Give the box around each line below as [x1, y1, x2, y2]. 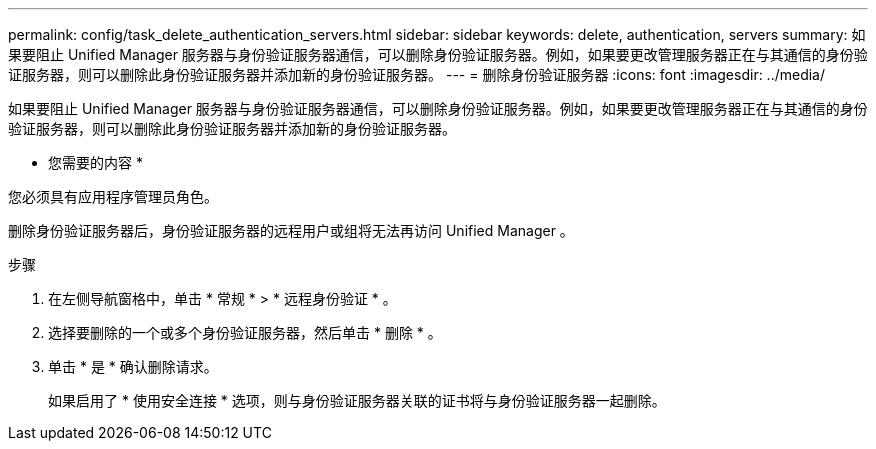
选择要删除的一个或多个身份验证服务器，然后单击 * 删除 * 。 [48, 324, 442, 341]
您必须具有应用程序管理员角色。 [8, 188, 218, 205]
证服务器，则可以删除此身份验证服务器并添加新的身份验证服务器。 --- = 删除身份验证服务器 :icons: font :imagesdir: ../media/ [8, 66, 826, 83]
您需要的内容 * [48, 154, 143, 171]
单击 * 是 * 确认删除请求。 [48, 358, 218, 375]
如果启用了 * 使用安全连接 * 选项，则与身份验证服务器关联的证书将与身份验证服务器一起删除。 [48, 392, 666, 409]
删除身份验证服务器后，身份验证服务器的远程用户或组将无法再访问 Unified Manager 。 [8, 222, 574, 239]
